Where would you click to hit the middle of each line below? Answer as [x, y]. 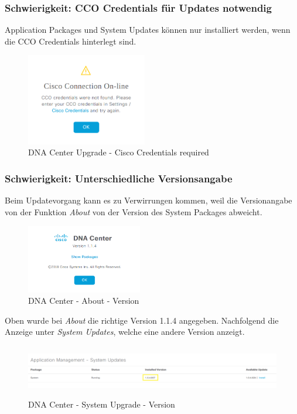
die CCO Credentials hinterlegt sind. [71, 41]
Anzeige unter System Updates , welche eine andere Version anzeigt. [125, 332]
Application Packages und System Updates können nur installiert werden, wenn [148, 30]
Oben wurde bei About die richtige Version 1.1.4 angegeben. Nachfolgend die [142, 320]
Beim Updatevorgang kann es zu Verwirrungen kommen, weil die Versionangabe [148, 200]
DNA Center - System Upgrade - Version [102, 404]
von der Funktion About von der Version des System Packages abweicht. [134, 211]
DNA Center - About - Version [84, 301]
